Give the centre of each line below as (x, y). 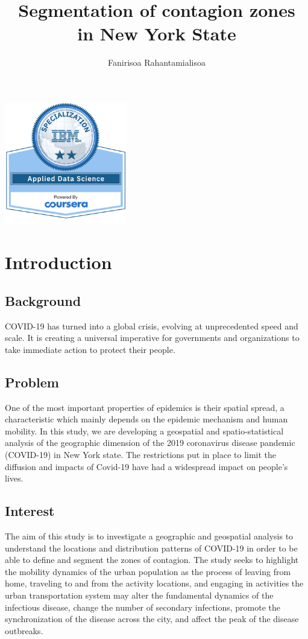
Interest (30, 511)
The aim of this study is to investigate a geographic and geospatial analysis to (149, 536)
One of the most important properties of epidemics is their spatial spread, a (145, 407)
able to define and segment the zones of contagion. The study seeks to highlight (152, 560)
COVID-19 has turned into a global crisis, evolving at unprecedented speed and (152, 326)
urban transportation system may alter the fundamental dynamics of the (139, 595)
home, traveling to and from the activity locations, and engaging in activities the (154, 583)
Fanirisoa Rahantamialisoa (157, 62)
